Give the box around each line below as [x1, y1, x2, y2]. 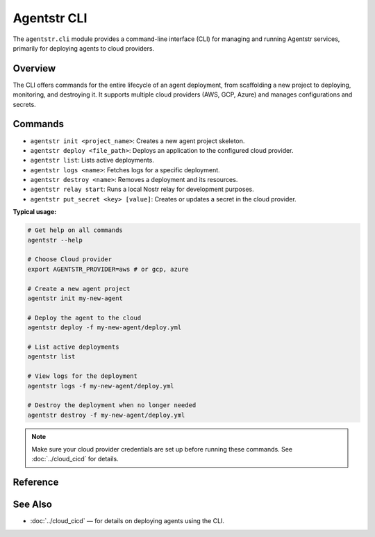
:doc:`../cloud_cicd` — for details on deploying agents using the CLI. [30, 517, 225, 525]
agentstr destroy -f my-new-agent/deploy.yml [27, 411, 185, 419]
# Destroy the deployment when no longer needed [27, 402, 197, 409]
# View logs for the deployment [27, 372, 138, 380]
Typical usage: [12, 208, 57, 216]
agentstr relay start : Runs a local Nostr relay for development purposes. [30, 185, 254, 194]
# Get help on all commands [27, 226, 123, 234]
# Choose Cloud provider [27, 256, 112, 263]
